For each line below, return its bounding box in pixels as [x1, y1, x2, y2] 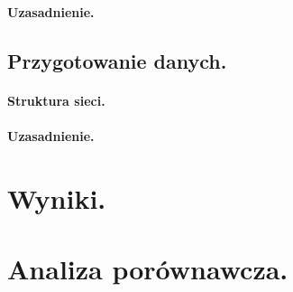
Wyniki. [7, 179, 106, 216]
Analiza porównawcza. [7, 250, 288, 287]
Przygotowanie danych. [7, 46, 227, 74]
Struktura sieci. [7, 90, 105, 109]
